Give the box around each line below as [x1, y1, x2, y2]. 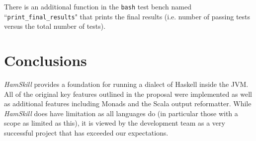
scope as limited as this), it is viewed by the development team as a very [4, 118, 225, 128]
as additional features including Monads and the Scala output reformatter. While [4, 98, 252, 109]
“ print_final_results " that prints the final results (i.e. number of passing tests [4, 11, 251, 21]
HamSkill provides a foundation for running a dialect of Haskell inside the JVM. [4, 79, 249, 89]
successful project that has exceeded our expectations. [4, 128, 169, 138]
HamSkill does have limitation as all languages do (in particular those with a [4, 108, 238, 118]
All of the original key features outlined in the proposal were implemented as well [4, 88, 252, 99]
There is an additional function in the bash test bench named [4, 1, 191, 11]
